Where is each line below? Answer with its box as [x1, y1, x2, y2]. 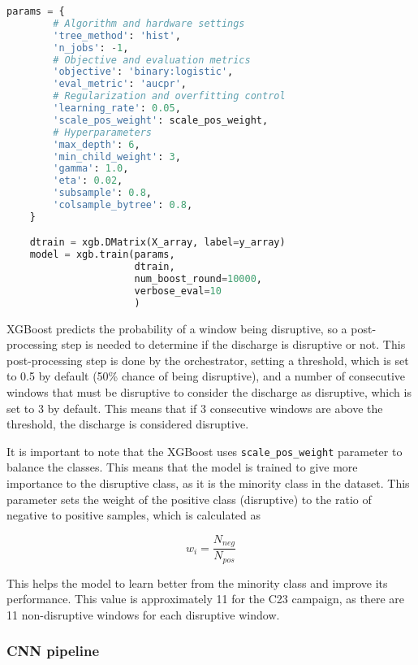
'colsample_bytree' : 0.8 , [53, 199, 193, 211]
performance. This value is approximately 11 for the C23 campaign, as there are [6, 590, 405, 607]
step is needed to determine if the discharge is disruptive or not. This [61, 336, 406, 353]
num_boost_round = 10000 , [134, 273, 263, 285]
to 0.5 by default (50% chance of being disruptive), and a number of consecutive [6, 367, 406, 385]
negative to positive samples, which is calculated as [6, 506, 261, 524]
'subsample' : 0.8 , [53, 187, 153, 199]
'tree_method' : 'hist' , [53, 29, 181, 41]
